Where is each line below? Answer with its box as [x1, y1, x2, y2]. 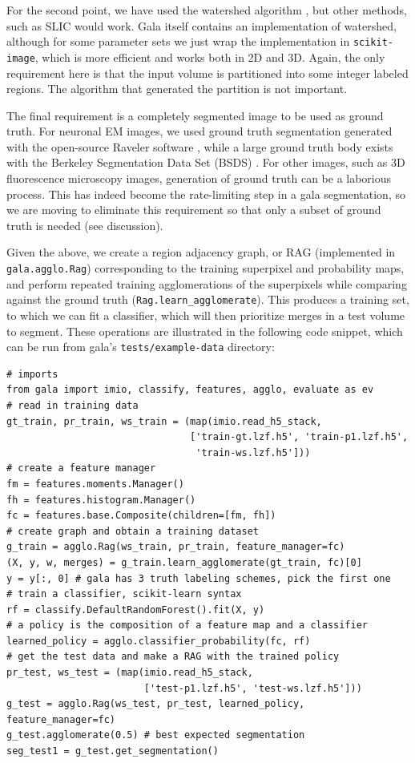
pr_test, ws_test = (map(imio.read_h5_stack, [6, 667, 253, 679]
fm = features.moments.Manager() [6, 478, 184, 490]
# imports [6, 368, 58, 380]
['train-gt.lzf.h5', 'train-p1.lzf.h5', [190, 431, 409, 443]
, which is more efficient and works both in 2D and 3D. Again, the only [34, 48, 385, 65]
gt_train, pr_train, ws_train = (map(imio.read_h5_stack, [6, 415, 322, 427]
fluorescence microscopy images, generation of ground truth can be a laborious [6, 170, 392, 187]
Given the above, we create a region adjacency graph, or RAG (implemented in [6, 244, 396, 260]
